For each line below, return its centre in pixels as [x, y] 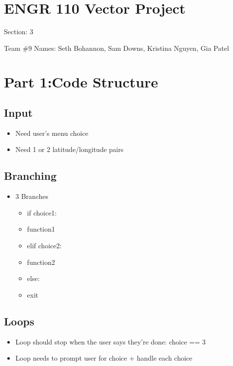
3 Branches [32, 196]
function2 [41, 262]
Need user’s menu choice [52, 133]
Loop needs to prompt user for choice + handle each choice [104, 358]
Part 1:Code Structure [81, 81]
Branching [30, 176]
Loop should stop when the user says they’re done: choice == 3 [110, 341]
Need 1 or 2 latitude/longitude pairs [69, 149]
